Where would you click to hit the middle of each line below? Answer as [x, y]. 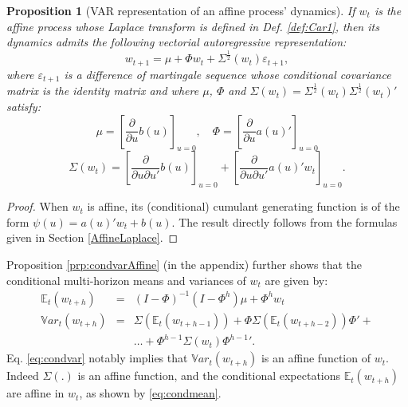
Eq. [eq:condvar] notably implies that [97, 358]
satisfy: [24, 106]
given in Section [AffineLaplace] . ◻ [92, 237]
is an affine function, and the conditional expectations [209, 375]
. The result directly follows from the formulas [284, 221]
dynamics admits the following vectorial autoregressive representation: [177, 42]
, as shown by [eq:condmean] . [150, 393]
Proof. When [37, 206]
